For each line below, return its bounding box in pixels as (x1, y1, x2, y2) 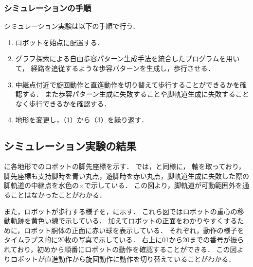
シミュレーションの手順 (4, 1, 91, 14)
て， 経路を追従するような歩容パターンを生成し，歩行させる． (15, 63, 215, 73)
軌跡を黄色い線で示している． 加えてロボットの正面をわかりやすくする (10, 216, 237, 226)
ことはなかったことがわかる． (10, 189, 106, 200)
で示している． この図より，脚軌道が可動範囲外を (84, 180, 242, 190)
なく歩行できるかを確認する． (15, 98, 111, 108)
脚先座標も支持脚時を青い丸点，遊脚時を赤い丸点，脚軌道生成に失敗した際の (4, 170, 249, 181)
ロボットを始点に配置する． (15, 37, 104, 47)
